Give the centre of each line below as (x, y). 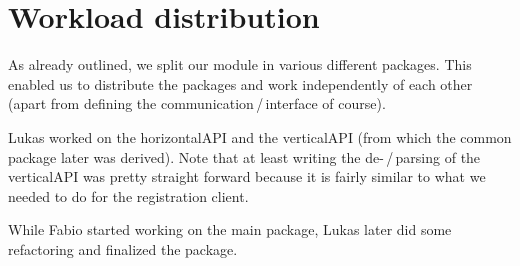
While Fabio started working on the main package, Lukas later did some (230, 229)
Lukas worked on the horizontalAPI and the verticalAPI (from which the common (260, 136)
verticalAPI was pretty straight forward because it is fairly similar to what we (247, 176)
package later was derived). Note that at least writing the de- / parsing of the (244, 156)
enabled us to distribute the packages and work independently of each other (240, 83)
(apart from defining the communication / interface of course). (197, 103)
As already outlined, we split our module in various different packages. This (240, 64)
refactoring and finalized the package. (123, 248)
